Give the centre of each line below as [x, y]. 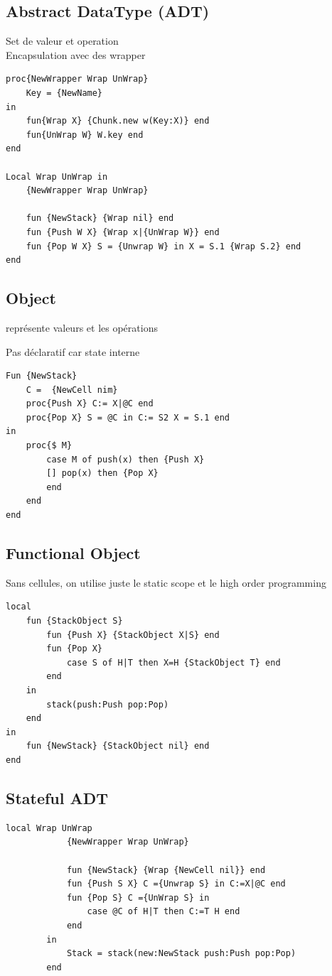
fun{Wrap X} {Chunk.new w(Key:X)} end [118, 121]
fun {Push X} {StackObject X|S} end [133, 635]
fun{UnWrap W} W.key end [85, 135]
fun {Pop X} [75, 649]
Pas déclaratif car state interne [73, 351]
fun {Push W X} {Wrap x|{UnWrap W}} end [123, 232]
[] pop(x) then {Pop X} [102, 473]
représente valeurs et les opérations [82, 327]
